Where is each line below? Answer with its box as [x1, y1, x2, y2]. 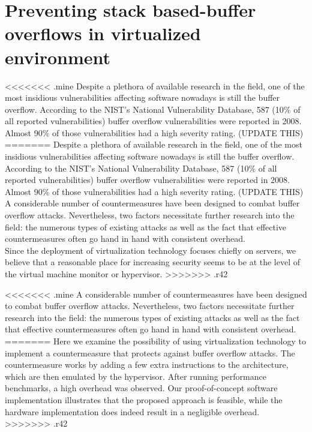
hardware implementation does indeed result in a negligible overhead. [5, 405, 260, 418]
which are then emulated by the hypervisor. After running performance [5, 370, 266, 382]
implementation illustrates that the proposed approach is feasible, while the [5, 393, 283, 406]
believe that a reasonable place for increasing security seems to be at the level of [5, 256, 301, 268]
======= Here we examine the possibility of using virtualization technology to [5, 334, 306, 347]
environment [5, 44, 111, 69]
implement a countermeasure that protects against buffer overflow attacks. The [5, 346, 295, 359]
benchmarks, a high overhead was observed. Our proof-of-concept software [5, 382, 278, 394]
